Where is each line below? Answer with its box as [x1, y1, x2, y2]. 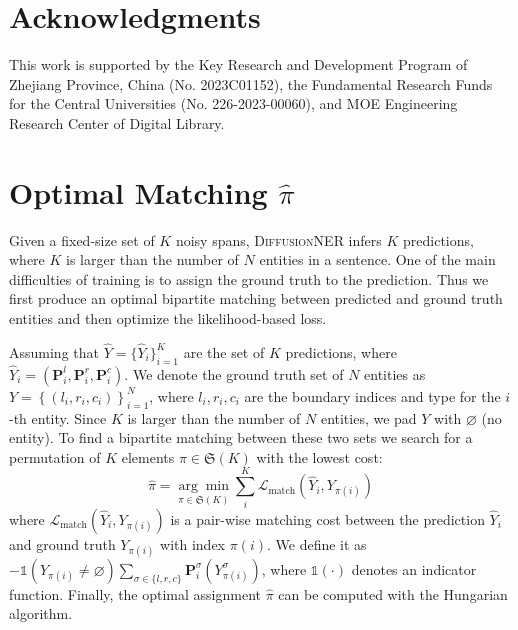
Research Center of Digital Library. [9, 112, 225, 133]
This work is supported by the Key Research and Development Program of [9, 54, 468, 75]
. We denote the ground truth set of [124, 363, 344, 384]
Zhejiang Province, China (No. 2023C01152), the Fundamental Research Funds [9, 73, 493, 94]
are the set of [183, 341, 265, 362]
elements [121, 446, 175, 467]
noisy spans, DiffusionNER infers [175, 229, 382, 250]
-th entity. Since [9, 407, 107, 428]
